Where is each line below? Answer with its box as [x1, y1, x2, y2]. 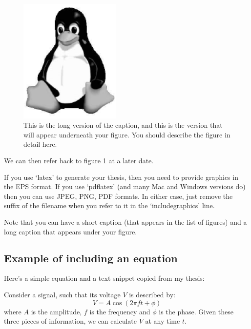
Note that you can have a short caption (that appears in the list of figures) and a [4, 217, 247, 227]
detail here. [23, 139, 57, 149]
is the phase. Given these [159, 306, 234, 316]
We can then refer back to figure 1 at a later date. [4, 155, 154, 166]
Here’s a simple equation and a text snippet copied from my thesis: [4, 273, 205, 283]
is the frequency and [89, 306, 150, 316]
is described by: [129, 289, 175, 299]
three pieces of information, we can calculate [4, 316, 137, 326]
